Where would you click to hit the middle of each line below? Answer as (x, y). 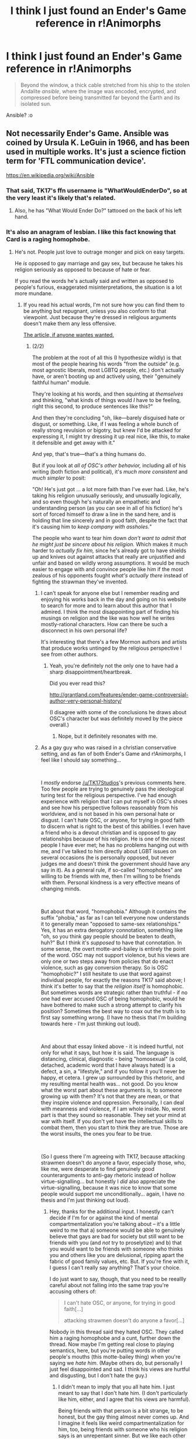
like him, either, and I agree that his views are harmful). (124, 1399)
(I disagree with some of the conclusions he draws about (118, 712)
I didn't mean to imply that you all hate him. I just (116, 1387)
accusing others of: (73, 1292)
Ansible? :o (20, 115)
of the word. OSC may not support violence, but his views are (115, 955)
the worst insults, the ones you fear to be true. (96, 1134)
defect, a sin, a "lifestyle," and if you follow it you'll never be (113, 1072)
